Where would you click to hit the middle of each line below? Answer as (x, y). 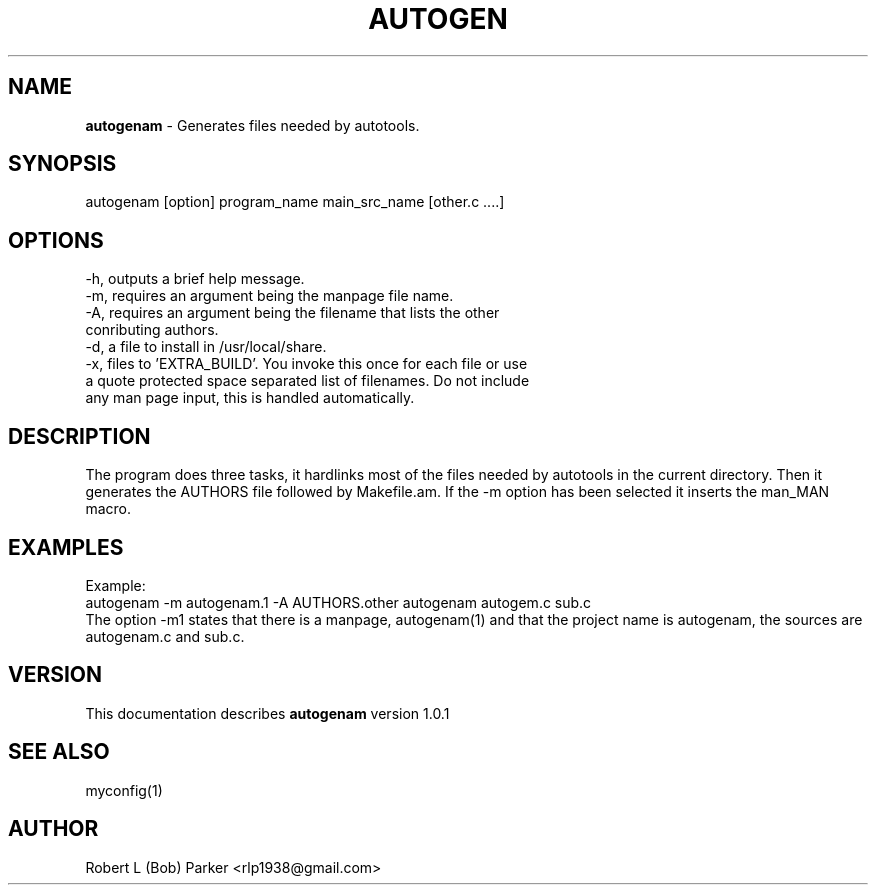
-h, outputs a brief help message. (195, 279)
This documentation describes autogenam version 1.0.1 (267, 713)
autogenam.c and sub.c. (165, 636)
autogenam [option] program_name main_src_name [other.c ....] (295, 202)
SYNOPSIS (62, 164)
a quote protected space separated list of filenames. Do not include (307, 381)
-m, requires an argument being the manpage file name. (269, 296)
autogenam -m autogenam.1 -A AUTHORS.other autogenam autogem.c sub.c (338, 602)
